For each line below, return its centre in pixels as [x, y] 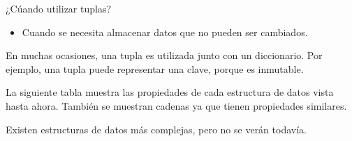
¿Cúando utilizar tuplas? [59, 8]
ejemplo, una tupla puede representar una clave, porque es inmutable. [155, 68]
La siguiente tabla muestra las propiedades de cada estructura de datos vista [170, 92]
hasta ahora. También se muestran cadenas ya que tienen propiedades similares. [176, 105]
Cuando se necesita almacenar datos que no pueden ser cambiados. [165, 32]
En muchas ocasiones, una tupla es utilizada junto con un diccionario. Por [164, 55]
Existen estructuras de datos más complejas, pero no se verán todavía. [156, 129]
